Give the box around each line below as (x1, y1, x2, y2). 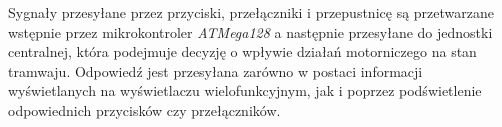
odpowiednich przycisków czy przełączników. (8, 99, 281, 120)
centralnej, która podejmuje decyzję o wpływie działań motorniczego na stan (8, 41, 477, 62)
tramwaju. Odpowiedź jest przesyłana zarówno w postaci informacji (8, 60, 423, 81)
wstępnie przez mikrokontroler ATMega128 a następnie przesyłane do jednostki (8, 21, 493, 42)
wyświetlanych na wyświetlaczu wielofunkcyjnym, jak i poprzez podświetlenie (8, 80, 482, 101)
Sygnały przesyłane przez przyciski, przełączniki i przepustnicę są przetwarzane (8, 2, 494, 22)
